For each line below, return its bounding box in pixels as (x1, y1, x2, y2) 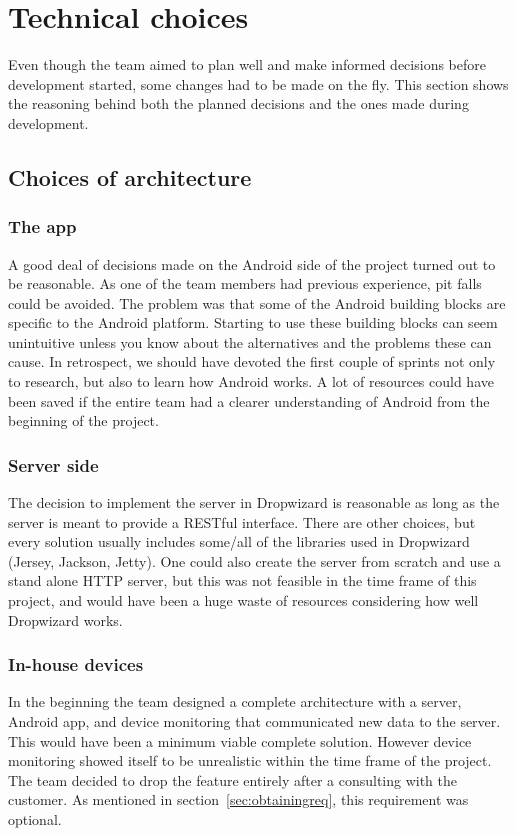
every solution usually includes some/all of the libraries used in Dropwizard (8, 531, 470, 552)
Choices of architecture (8, 161, 252, 192)
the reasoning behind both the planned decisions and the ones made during (8, 93, 469, 114)
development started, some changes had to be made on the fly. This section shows (8, 73, 509, 94)
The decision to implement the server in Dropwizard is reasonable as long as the (8, 492, 500, 513)
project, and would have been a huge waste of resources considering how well (8, 590, 479, 611)
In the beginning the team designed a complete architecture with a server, (8, 691, 462, 712)
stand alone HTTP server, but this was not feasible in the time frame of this (8, 570, 477, 591)
